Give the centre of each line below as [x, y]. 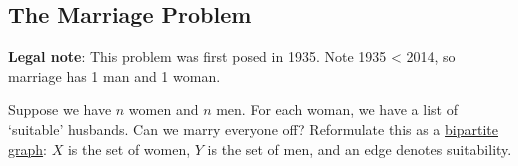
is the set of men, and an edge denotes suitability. [359, 148]
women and [163, 109]
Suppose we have [60, 109]
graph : [27, 148]
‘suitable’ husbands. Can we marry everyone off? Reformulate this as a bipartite [253, 128]
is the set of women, [129, 148]
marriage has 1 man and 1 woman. [114, 75]
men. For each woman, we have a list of [337, 109]
